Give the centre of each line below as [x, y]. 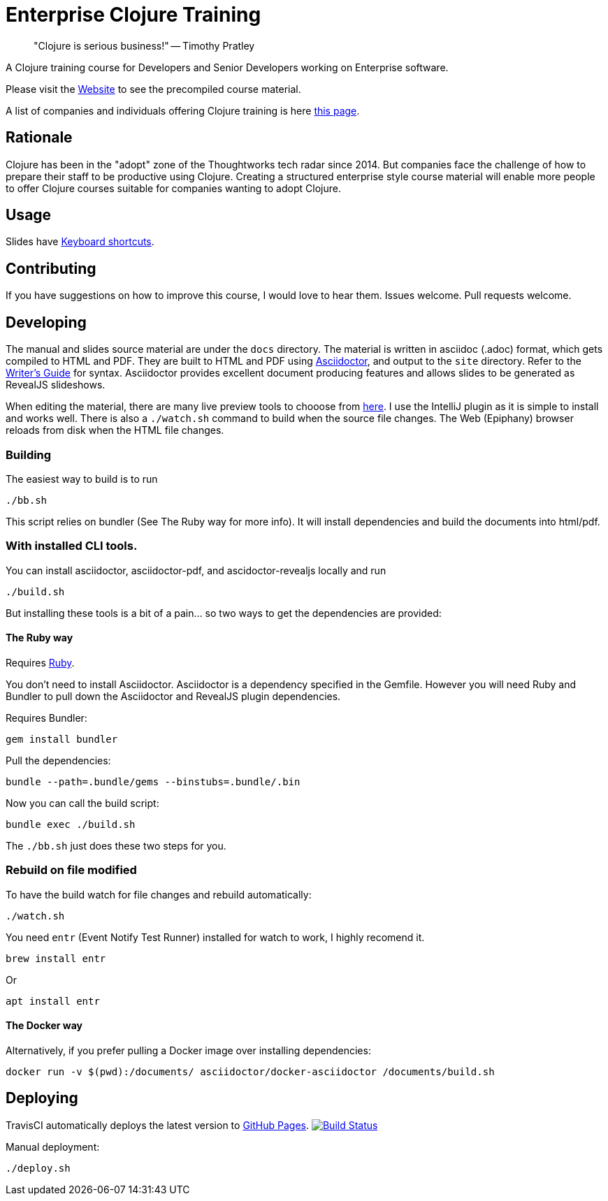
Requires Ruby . [40, 662]
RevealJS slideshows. [56, 385]
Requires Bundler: [46, 718]
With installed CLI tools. [72, 546]
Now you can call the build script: [82, 803]
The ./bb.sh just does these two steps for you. [116, 845]
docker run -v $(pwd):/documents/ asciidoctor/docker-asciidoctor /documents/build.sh [250, 1071]
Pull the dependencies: [58, 760]
